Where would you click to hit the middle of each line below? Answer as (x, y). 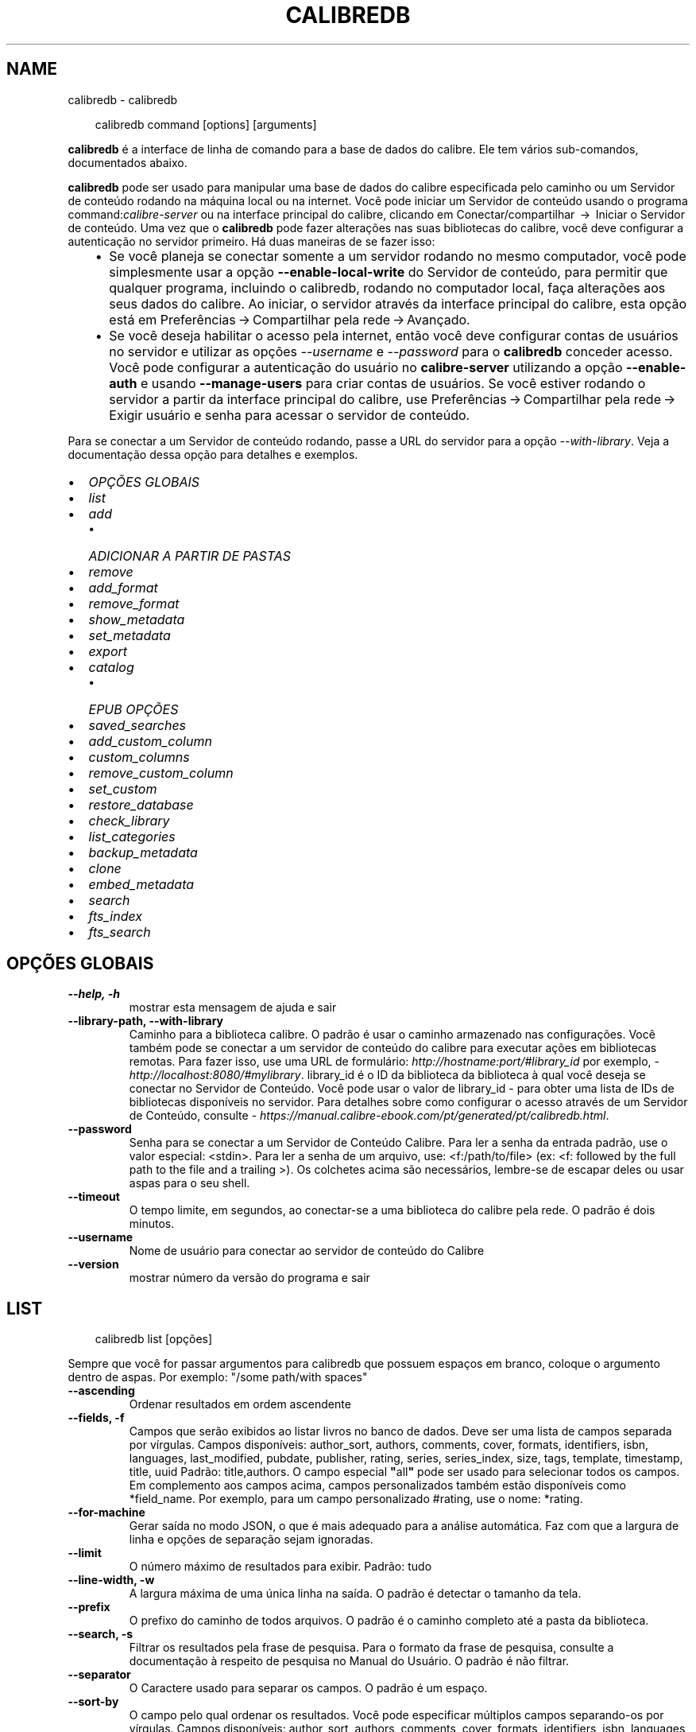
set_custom (123, 788)
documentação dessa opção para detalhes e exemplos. (213, 454)
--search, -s (101, 1634)
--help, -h (94, 994)
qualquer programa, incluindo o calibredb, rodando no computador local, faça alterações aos (387, 287)
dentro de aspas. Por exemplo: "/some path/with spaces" (218, 1377)
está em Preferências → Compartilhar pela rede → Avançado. (290, 319)
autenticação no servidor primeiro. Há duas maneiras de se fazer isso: (251, 241)
